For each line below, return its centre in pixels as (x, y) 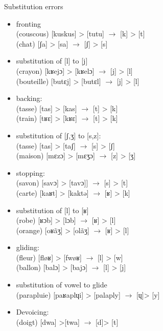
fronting (29, 23)
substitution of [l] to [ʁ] (52, 210)
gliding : (28, 247)
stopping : (30, 172)
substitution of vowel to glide (62, 285)
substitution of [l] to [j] (52, 61)
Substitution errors (34, 6)
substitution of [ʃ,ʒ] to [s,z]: (59, 135)
